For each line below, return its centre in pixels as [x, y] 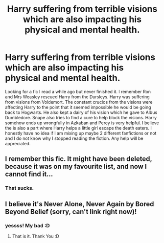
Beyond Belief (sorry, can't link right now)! [71, 211]
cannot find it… [29, 174]
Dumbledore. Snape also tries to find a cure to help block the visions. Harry [81, 117]
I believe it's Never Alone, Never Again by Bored [80, 204]
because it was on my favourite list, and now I [76, 166]
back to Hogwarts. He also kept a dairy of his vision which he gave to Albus [81, 112]
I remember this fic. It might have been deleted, [79, 159]
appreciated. [18, 143]
